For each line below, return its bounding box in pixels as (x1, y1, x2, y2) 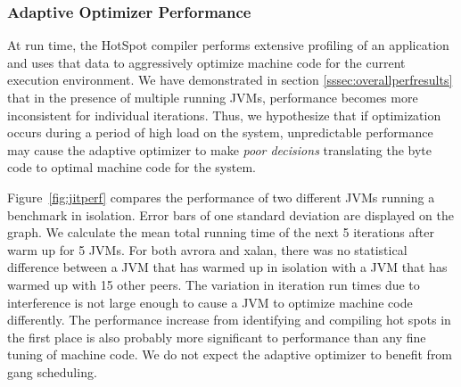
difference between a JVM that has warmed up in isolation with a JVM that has (7, 258, 448, 276)
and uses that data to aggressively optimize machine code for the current (7, 53, 406, 71)
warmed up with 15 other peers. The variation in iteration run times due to (7, 275, 420, 293)
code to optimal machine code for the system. (7, 158, 256, 177)
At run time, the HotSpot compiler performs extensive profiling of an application (7, 36, 449, 54)
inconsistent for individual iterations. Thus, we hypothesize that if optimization (7, 105, 441, 124)
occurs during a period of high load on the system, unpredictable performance (7, 123, 433, 142)
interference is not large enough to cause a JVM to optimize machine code (7, 292, 413, 311)
